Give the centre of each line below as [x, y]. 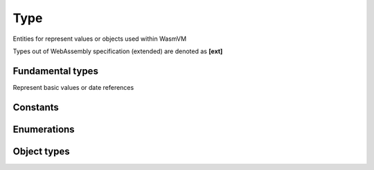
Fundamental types [55, 71]
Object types [41, 151]
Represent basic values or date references [73, 87]
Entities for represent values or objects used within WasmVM [100, 39]
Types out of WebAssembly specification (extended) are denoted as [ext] [118, 51]
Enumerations [44, 129]
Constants [36, 107]
